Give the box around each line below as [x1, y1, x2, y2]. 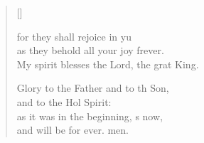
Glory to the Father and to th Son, [16, 80, 169, 95]
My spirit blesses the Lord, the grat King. [16, 56, 199, 71]
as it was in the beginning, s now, [16, 108, 163, 123]
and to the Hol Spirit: [16, 94, 112, 109]
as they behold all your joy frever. [16, 43, 164, 58]
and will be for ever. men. [16, 122, 129, 137]
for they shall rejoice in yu [16, 28, 131, 43]
